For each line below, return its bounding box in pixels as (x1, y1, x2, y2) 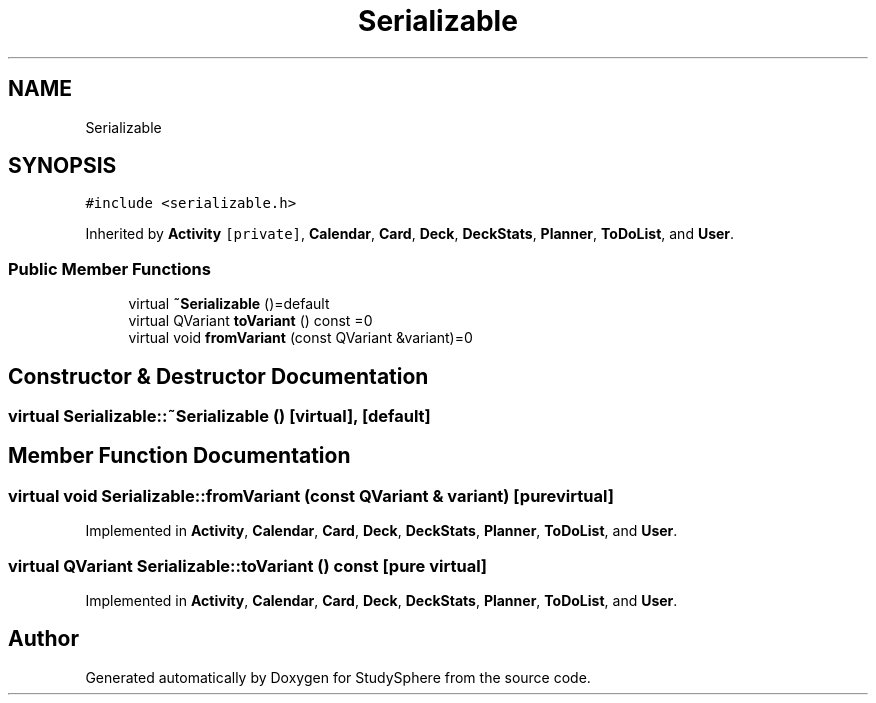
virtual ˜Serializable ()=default (128, 295, 330, 313)
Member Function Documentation (8, 443, 351, 469)
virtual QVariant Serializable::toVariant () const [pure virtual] (8, 555, 488, 576)
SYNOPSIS (8, 153, 117, 179)
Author (8, 626, 79, 652)
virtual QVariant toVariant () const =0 (128, 312, 373, 330)
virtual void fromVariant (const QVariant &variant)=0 (128, 329, 473, 347)
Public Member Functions (8, 258, 211, 279)
